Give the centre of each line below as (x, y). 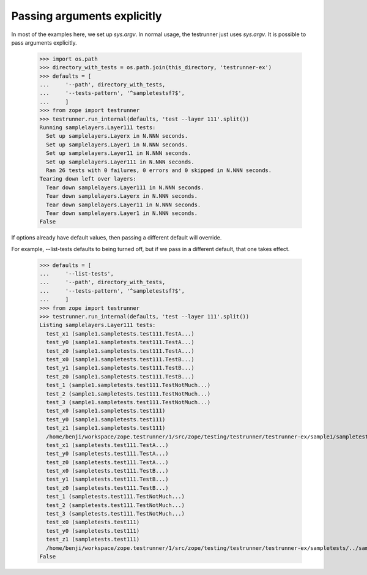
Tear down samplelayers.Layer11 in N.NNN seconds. (124, 205)
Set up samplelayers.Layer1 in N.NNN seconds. (117, 145)
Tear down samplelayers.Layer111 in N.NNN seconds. (125, 187)
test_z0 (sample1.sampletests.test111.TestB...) (120, 376)
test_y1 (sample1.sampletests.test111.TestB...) (120, 368)
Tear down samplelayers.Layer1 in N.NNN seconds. (122, 213)
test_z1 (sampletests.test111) (93, 539)
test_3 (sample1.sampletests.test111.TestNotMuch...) (128, 402)
